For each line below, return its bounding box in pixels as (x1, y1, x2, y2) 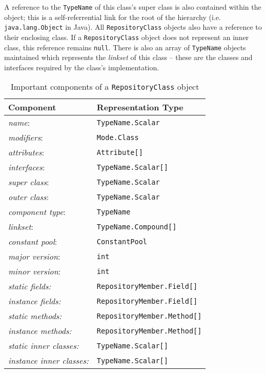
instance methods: (8, 325, 72, 337)
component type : (8, 206, 66, 218)
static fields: (8, 280, 51, 292)
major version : (8, 250, 60, 263)
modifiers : (8, 131, 43, 144)
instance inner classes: (8, 355, 89, 367)
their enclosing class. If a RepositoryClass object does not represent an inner (4, 31, 249, 42)
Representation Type (96, 101, 183, 113)
